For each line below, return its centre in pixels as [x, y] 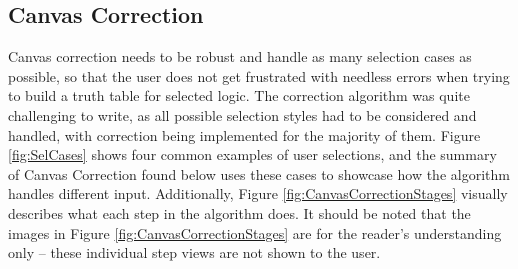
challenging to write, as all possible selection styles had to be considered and [242, 114]
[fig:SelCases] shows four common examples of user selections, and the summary [252, 154]
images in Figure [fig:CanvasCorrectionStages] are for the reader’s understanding [255, 232]
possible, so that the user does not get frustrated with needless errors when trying [259, 75]
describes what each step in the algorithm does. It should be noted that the [239, 212]
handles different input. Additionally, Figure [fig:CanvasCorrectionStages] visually [258, 193]
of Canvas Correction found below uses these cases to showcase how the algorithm [259, 173]
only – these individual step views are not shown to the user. [194, 252]
